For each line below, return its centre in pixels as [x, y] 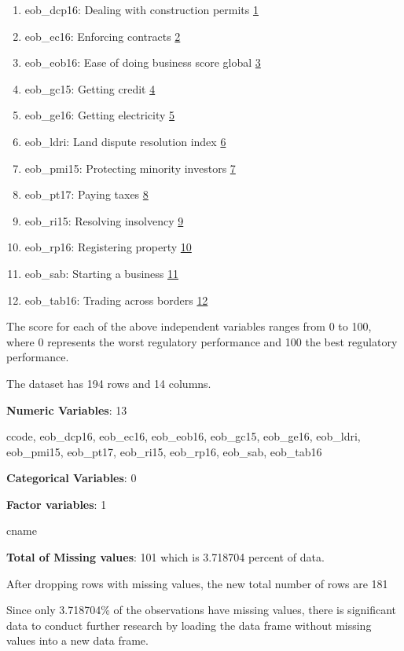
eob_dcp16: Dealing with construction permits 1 [141, 9]
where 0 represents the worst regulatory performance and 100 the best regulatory [202, 341]
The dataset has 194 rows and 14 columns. [109, 383]
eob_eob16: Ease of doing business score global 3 [143, 62]
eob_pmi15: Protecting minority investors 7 [130, 168]
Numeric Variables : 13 [67, 410]
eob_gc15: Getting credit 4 [90, 88]
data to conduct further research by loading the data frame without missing [189, 625]
